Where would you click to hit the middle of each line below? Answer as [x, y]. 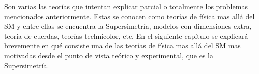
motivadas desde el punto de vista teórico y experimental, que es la [109, 55]
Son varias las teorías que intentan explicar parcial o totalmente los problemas [126, 6]
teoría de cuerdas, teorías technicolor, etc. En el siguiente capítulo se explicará [126, 35]
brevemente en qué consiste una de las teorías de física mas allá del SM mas [122, 46]
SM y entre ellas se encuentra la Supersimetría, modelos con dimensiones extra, [128, 26]
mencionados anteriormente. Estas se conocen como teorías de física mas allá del [129, 16]
